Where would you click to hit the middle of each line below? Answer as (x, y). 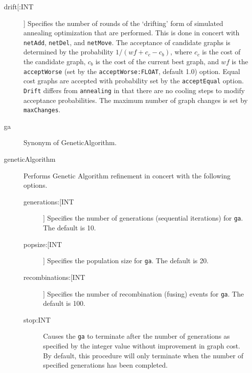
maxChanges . (42, 110)
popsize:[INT (43, 244)
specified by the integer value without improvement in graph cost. (142, 346)
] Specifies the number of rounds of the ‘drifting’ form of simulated (123, 23)
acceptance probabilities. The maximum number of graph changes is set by (136, 100)
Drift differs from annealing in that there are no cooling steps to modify (134, 90)
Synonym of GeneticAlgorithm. (70, 142)
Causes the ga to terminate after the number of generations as (137, 336)
